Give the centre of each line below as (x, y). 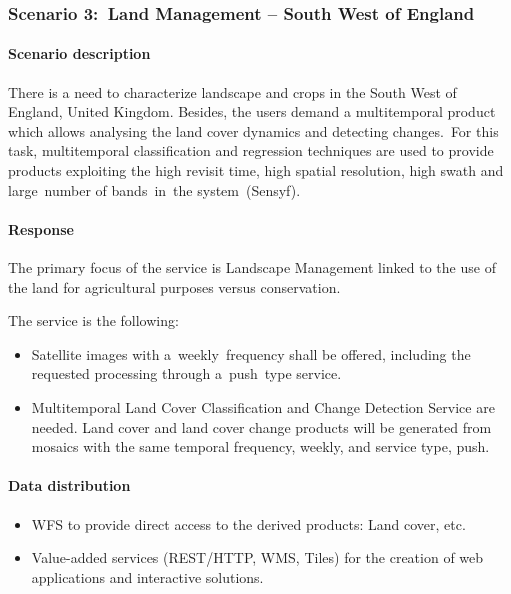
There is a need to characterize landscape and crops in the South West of (232, 91)
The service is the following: (93, 320)
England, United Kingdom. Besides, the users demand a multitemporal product (252, 111)
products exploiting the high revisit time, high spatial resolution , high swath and (256, 170)
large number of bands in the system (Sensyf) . (154, 189)
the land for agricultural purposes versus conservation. (174, 286)
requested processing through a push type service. (186, 373)
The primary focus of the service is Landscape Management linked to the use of (252, 267)
